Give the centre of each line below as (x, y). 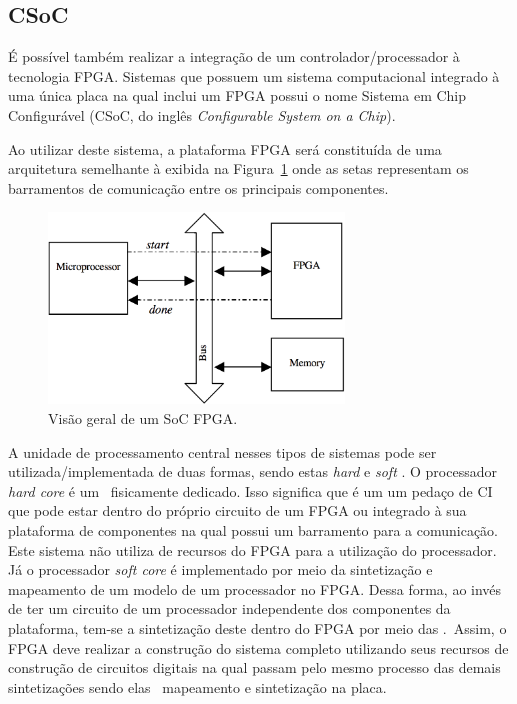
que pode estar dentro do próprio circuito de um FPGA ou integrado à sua (237, 510)
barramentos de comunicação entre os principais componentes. (198, 187)
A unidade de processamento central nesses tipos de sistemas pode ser (222, 451)
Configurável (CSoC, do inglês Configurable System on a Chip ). (202, 114)
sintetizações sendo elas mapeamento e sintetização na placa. (197, 686)
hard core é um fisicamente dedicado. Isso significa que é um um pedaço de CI (250, 490)
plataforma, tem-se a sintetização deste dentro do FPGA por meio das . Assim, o (257, 627)
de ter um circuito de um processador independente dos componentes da (229, 608)
